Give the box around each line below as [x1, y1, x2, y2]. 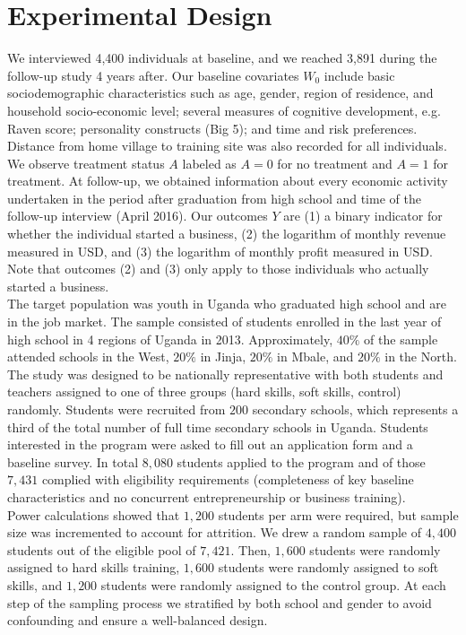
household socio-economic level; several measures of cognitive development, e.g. [7, 100, 441, 119]
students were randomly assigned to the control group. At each [100, 575, 446, 594]
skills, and [7, 575, 63, 594]
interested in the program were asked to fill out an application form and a [7, 435, 413, 454]
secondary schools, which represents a [252, 400, 459, 418]
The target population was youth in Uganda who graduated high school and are [7, 294, 446, 313]
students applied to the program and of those [177, 452, 426, 471]
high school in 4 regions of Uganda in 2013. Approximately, [7, 329, 333, 348]
